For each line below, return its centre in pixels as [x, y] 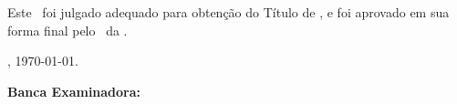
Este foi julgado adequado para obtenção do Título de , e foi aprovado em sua [228, 12]
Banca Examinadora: [74, 91]
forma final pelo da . [68, 30]
